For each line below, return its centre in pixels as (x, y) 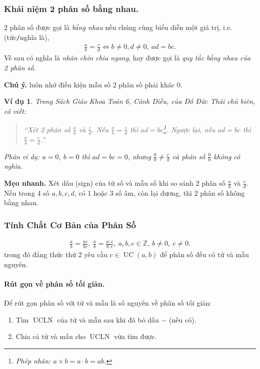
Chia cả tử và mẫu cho (50, 336)
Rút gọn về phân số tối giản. (54, 283)
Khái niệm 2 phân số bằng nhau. (71, 8)
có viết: (15, 111)
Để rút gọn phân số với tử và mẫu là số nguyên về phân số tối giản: (108, 303)
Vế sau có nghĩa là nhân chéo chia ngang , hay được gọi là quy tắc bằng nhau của (127, 58)
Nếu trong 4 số (27, 192)
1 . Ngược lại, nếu (189, 129)
